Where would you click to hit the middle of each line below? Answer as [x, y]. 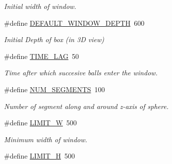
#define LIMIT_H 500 [39, 156]
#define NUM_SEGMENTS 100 [55, 89]
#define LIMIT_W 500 [40, 123]
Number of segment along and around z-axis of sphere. [86, 106]
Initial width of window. [40, 6]
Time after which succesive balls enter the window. [81, 73]
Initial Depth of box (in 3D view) [54, 39]
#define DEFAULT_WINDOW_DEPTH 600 [74, 23]
